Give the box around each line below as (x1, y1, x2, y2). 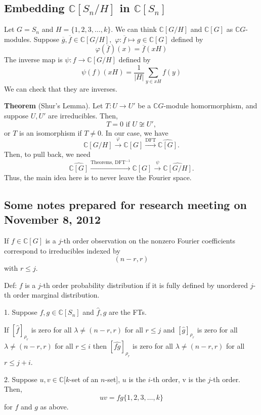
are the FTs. (109, 307, 147, 317)
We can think (115, 24, 157, 34)
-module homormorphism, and (163, 100, 257, 111)
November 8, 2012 (4, 212, 101, 227)
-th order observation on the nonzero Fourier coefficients (61, 235, 236, 246)
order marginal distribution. (13, 289, 100, 300)
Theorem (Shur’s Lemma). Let (4, 100, 103, 111)
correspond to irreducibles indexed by (4, 245, 120, 256)
